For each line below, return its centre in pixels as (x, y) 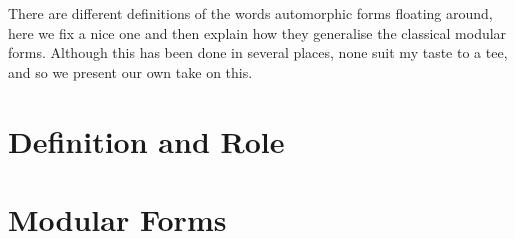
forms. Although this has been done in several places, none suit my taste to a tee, (258, 52)
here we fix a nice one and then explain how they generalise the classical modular (257, 32)
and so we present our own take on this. (130, 71)
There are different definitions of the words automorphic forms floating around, (250, 13)
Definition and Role (146, 140)
